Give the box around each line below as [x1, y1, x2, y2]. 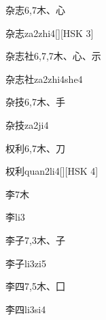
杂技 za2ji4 [5, 117, 49, 132]
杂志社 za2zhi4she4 [5, 71, 83, 86]
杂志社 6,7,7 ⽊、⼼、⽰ [5, 49, 101, 63]
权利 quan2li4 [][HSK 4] [5, 164, 99, 178]
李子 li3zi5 [5, 256, 46, 270]
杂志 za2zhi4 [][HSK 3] [5, 25, 94, 40]
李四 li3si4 [5, 301, 46, 316]
